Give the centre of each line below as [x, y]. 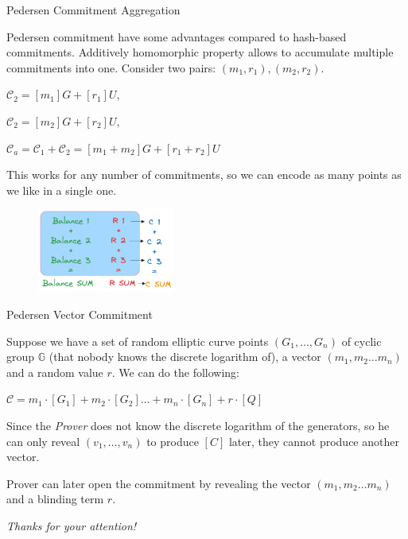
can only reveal [43, 441]
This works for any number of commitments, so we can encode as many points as [204, 174]
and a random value [55, 372]
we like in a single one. [62, 190]
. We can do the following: [175, 372]
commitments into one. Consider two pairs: [111, 67]
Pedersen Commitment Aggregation [93, 10]
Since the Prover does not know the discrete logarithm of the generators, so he [198, 425]
